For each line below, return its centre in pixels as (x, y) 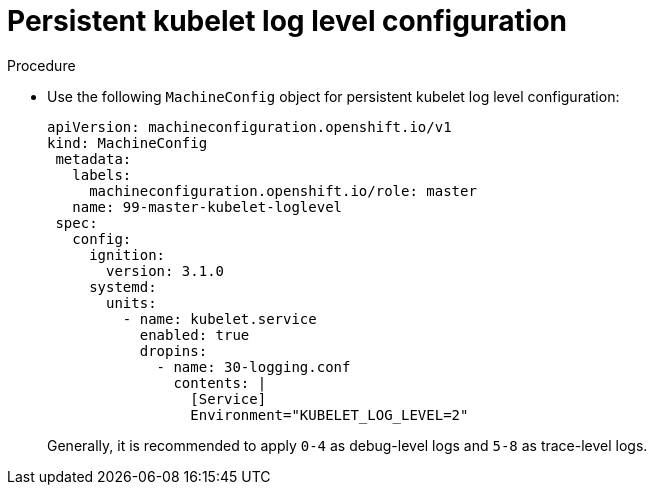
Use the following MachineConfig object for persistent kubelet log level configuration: (333, 96)
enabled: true (194, 334)
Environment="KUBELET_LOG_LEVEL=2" (329, 414)
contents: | (220, 382)
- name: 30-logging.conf (253, 366)
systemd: (123, 286)
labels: (102, 174)
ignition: (127, 254)
